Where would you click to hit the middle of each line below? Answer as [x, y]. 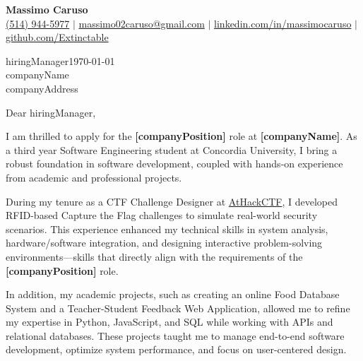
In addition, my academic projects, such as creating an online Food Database [173, 294]
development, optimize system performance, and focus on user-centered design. [176, 349]
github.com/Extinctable [57, 37]
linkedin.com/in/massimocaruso [283, 23]
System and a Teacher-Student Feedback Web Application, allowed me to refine [178, 308]
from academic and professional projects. [94, 177]
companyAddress [42, 88]
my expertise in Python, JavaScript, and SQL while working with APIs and [169, 322]
